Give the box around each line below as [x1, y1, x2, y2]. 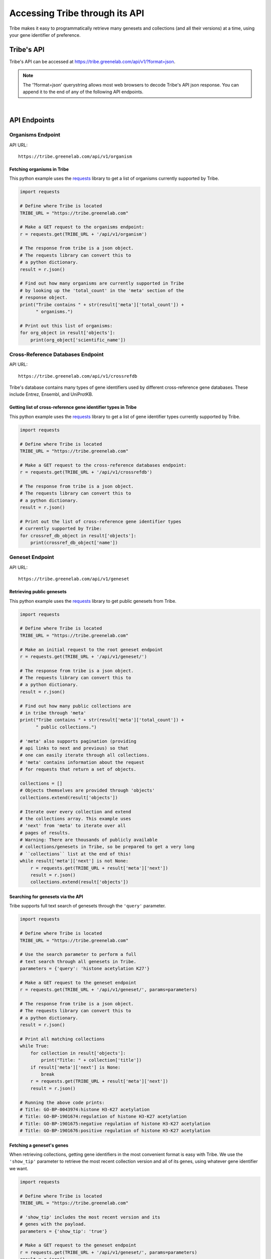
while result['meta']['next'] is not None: [20, 858, 129, 864]
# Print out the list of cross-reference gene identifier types [20, 519, 182, 524]
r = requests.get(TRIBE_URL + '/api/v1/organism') [20, 231, 148, 237]
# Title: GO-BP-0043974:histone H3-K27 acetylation [20, 1106, 150, 1112]
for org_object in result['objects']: [20, 330, 115, 336]
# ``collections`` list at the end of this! [20, 851, 131, 857]
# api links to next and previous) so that [20, 745, 129, 751]
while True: [20, 1043, 50, 1049]
